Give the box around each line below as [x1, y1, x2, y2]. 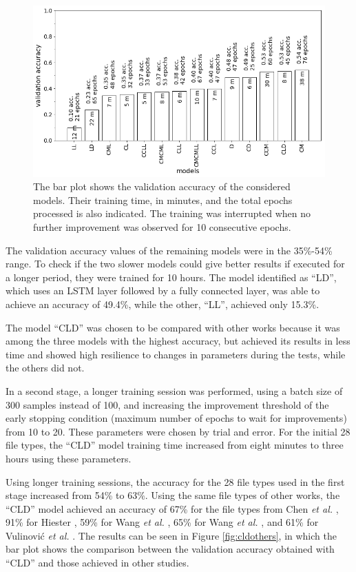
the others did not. [6, 360, 85, 375]
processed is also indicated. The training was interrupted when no [33, 206, 311, 221]
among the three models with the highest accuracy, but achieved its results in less [6, 334, 350, 348]
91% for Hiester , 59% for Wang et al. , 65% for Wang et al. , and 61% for [6, 515, 319, 529]
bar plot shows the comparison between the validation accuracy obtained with [6, 542, 335, 556]
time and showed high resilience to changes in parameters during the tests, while [6, 347, 346, 361]
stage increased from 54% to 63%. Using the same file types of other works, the [6, 488, 340, 502]
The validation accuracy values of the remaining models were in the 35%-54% [6, 243, 333, 257]
